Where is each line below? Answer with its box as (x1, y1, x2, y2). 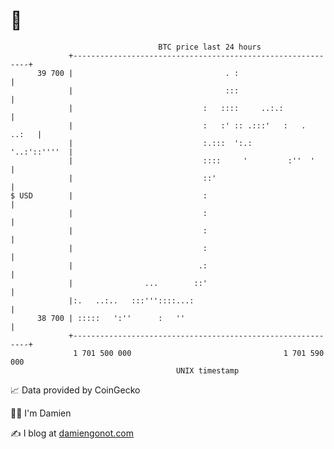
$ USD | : (10, 190, 208, 201)
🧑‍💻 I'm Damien (10, 407, 72, 419)
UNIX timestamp (175, 365, 240, 376)
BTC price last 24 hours (158, 42, 262, 52)
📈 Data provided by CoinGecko (10, 384, 141, 396)
